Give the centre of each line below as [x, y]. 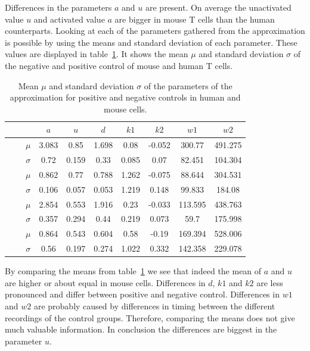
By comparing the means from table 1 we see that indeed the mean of [133, 271]
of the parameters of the [188, 85]
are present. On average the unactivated [218, 7]
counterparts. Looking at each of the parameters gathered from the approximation [155, 31]
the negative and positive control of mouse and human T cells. [119, 65]
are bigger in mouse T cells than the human [195, 19]
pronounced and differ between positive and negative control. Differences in [142, 294]
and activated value [69, 19]
